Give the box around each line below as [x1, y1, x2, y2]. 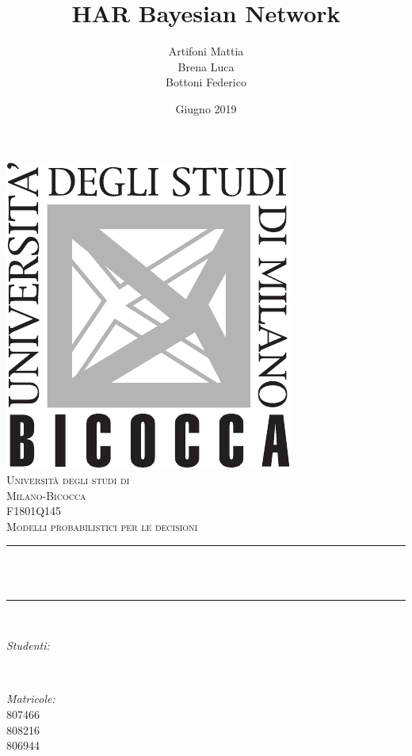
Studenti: [6, 637, 50, 654]
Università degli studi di [6, 472, 130, 488]
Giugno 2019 [175, 100, 237, 116]
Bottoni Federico [166, 74, 246, 90]
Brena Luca [177, 58, 235, 74]
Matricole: [6, 690, 55, 707]
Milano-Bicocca [6, 487, 86, 503]
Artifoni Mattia [168, 43, 244, 59]
